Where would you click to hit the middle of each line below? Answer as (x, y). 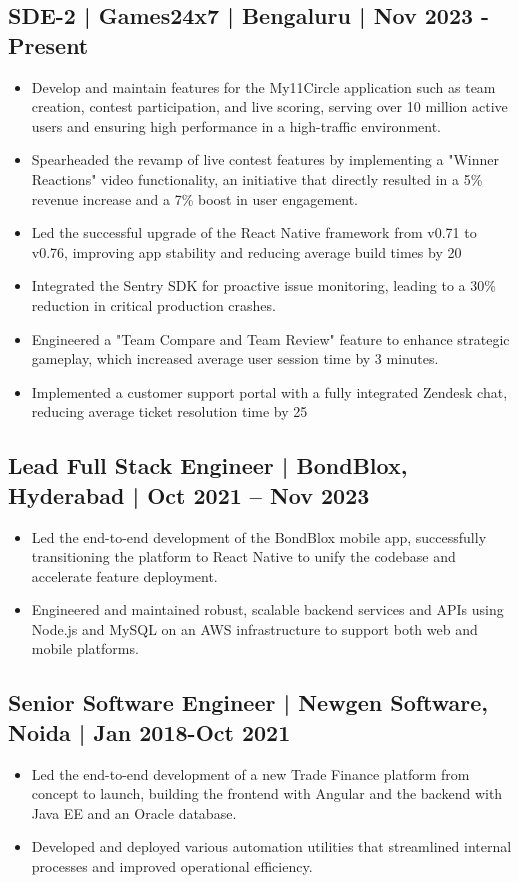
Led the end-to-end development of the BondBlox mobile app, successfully (259, 536)
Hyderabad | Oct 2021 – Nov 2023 (189, 494)
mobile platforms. (85, 648)
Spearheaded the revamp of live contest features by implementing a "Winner (265, 159)
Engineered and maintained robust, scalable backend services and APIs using (267, 609)
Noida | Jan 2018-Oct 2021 (149, 731)
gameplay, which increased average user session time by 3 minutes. (235, 358)
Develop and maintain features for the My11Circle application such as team (263, 86)
